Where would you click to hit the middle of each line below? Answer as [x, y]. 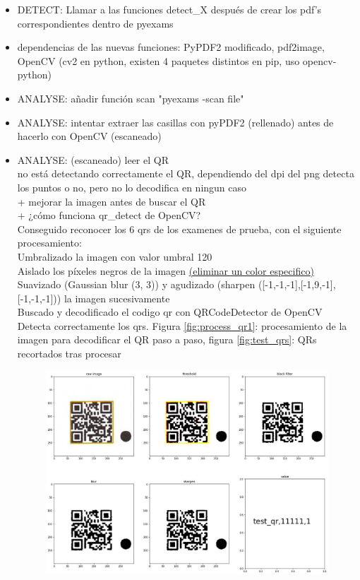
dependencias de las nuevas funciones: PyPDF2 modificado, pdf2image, [171, 47]
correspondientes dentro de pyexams [95, 23]
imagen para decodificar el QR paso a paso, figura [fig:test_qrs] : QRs [167, 339]
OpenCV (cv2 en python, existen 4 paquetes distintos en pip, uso [158, 60]
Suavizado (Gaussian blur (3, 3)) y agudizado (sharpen [136, 284]
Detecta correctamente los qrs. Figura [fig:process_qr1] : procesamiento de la [182, 325]
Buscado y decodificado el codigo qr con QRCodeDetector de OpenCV [170, 312]
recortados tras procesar [69, 354]
